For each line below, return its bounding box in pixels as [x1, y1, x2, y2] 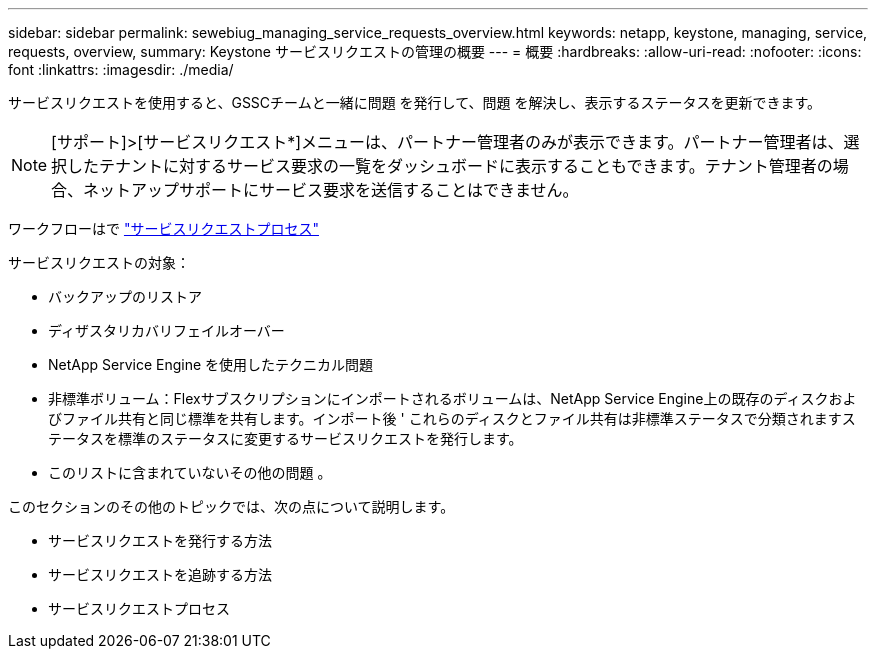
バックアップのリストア [48, 288, 202, 305]
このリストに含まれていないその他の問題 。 [48, 464, 332, 481]
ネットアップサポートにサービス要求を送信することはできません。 [83, 180, 579, 200]
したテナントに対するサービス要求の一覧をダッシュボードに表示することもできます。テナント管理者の [67, 156, 833, 176]
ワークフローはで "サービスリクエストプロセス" [8, 220, 319, 237]
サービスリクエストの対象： [8, 254, 190, 271]
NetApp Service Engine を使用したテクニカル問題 [48, 356, 374, 373]
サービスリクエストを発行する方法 [48, 532, 272, 549]
